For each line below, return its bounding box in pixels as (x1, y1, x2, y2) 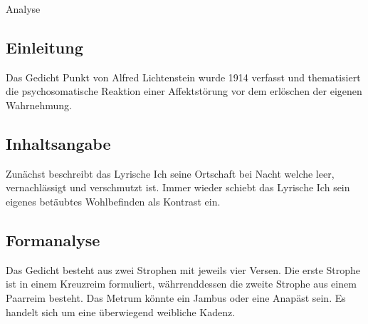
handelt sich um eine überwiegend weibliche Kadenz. (6, 304, 236, 319)
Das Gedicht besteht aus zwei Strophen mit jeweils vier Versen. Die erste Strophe (6, 262, 361, 277)
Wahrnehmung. (6, 97, 73, 112)
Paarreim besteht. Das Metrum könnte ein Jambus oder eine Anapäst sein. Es (6, 290, 346, 305)
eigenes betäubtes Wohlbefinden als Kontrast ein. (6, 193, 221, 208)
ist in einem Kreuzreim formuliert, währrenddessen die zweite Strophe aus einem (6, 276, 357, 291)
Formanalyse (6, 228, 100, 250)
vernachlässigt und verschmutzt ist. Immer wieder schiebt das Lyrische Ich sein (6, 180, 350, 195)
